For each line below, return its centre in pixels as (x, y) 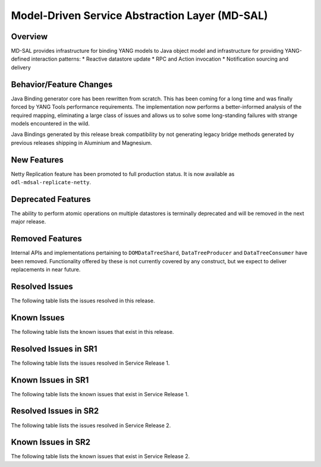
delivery (21, 67)
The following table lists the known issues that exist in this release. (92, 332)
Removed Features (47, 239)
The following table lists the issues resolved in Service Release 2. (91, 425)
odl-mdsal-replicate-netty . (51, 182)
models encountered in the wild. (51, 123)
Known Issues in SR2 (51, 442)
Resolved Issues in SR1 (54, 348)
